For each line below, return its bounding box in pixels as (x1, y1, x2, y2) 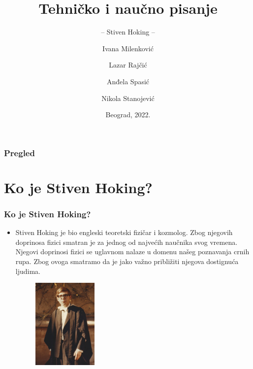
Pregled (4, 146, 35, 159)
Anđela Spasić (106, 76, 150, 86)
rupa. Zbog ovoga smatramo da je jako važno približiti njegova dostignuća (15, 256, 239, 266)
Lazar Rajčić (109, 60, 147, 70)
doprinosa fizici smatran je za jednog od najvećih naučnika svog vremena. (15, 236, 238, 247)
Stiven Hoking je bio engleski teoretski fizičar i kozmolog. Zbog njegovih (15, 227, 233, 237)
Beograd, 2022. (105, 109, 151, 120)
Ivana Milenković (102, 43, 154, 53)
